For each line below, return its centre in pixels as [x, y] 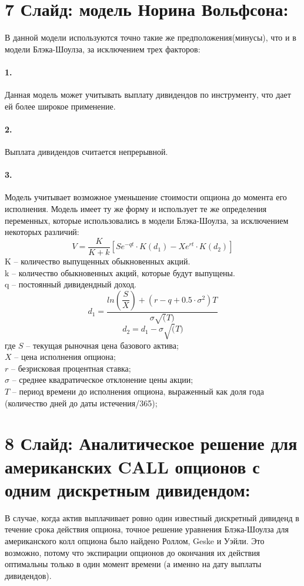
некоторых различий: [42, 232]
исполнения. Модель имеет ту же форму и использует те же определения [136, 209]
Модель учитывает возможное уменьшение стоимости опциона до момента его [146, 197]
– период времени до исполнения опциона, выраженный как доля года [138, 391]
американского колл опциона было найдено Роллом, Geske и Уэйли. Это [135, 540]
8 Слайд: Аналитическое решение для [151, 443]
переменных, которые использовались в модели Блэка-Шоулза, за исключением [147, 220]
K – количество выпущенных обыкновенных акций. [98, 261]
